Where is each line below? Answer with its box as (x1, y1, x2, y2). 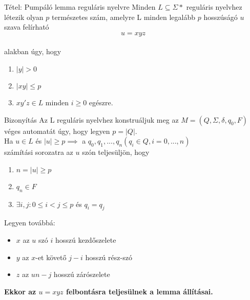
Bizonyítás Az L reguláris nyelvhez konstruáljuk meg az (4, 114, 179, 125)
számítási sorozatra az (4, 147, 73, 157)
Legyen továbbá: (4, 217, 55, 228)
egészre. (89, 97, 113, 107)
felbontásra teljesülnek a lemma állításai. (66, 286, 213, 296)
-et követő (35, 251, 67, 262)
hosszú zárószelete (53, 269, 110, 280)
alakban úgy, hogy (4, 46, 61, 57)
